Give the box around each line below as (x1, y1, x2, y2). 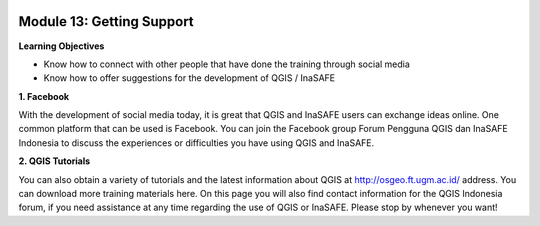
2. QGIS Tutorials (18, 155, 91, 167)
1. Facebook (18, 90, 70, 102)
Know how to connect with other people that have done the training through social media (43, 58, 410, 70)
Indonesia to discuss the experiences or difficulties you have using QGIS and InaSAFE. (18, 136, 375, 149)
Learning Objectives (18, 40, 105, 52)
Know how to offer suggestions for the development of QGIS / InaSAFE (43, 72, 335, 84)
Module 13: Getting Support (18, 13, 194, 30)
